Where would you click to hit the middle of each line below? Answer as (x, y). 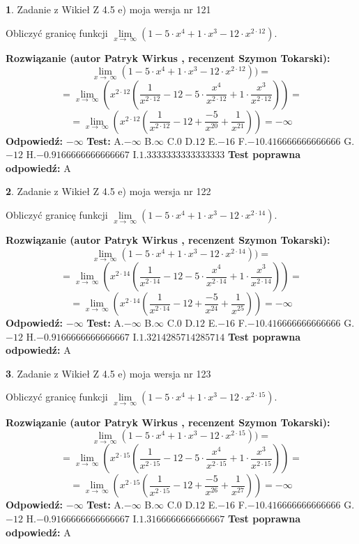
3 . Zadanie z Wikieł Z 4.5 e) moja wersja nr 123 (108, 373)
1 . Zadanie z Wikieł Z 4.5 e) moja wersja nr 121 (108, 9)
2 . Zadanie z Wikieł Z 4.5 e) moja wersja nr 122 (108, 191)
